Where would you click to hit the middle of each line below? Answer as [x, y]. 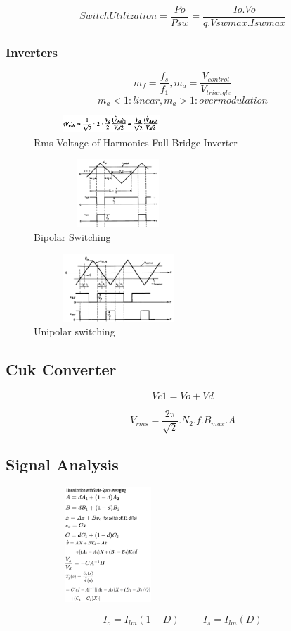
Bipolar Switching [72, 237]
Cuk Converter [61, 369]
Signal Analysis [62, 464]
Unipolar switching [75, 331]
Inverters [32, 52]
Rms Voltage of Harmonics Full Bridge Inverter [136, 142]
